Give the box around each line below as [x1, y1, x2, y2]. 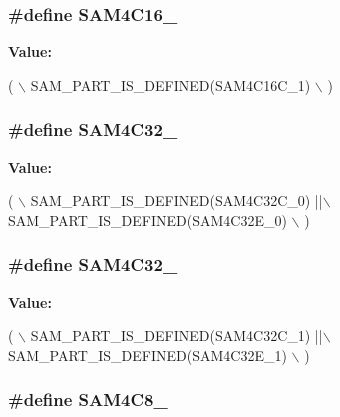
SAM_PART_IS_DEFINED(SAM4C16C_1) [30, 74, 311, 95]
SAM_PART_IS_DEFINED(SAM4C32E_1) [8, 344, 287, 365]
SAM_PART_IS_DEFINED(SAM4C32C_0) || [30, 190, 323, 211]
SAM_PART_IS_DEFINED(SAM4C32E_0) [8, 209, 287, 230]
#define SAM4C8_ [8, 387, 168, 412]
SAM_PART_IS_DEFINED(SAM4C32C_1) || [30, 325, 323, 346]
